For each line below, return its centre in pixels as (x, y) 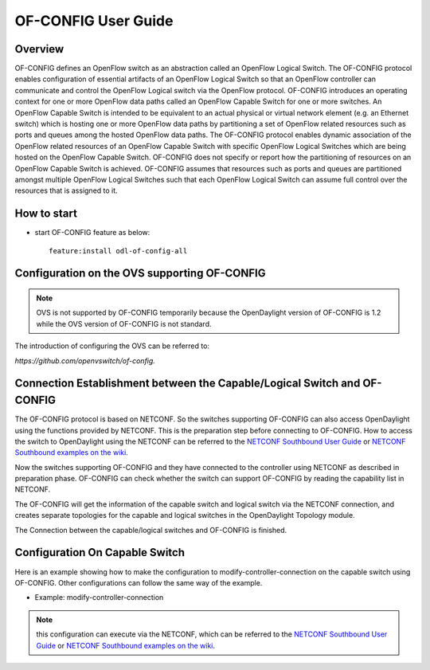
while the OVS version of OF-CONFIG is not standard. (124, 323)
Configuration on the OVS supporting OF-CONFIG (140, 274)
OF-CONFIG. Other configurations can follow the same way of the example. (139, 582)
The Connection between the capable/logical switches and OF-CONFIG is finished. (151, 530)
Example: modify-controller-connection (99, 598)
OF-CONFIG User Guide (94, 21)
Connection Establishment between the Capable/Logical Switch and (188, 384)
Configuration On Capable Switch (100, 552)
